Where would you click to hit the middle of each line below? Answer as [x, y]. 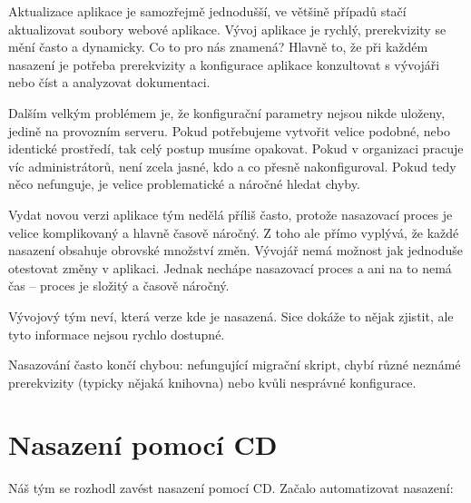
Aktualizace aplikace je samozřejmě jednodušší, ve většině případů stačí [207, 11]
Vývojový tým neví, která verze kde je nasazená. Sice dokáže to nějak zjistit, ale [231, 316]
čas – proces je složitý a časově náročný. [119, 286]
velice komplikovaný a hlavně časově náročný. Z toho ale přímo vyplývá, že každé [234, 232]
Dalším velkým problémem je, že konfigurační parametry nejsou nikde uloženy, [227, 112]
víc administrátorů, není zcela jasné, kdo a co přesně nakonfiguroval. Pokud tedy [232, 166]
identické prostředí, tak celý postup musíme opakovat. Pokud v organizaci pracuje [236, 148]
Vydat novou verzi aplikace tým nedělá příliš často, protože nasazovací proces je [231, 214]
